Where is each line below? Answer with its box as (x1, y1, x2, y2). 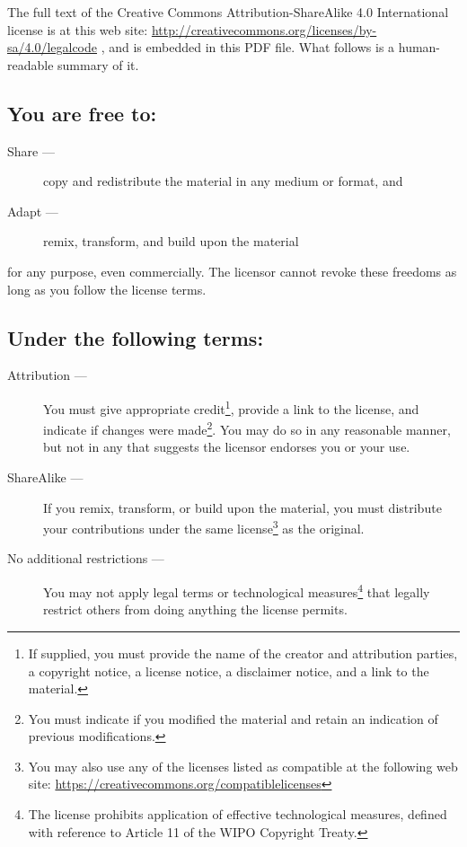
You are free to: (7, 99, 157, 127)
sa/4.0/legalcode (7, 38, 98, 57)
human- (398, 38, 441, 57)
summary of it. (57, 55, 139, 74)
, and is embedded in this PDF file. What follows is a (101, 38, 395, 57)
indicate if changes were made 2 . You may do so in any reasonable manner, (43, 418, 451, 438)
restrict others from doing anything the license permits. (43, 600, 348, 619)
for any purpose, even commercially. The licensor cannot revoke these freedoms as (7, 261, 457, 280)
